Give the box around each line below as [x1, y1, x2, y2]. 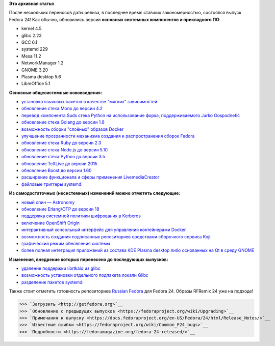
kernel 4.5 [21, 26, 42, 31]
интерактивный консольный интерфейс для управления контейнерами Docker [21, 227, 186, 233]
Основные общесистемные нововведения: [9, 89, 102, 95]
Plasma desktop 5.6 [21, 74, 61, 80]
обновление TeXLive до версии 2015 [21, 160, 98, 167]
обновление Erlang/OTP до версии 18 [21, 206, 100, 212]
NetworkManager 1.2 [21, 60, 64, 66]
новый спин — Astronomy [21, 199, 75, 205]
